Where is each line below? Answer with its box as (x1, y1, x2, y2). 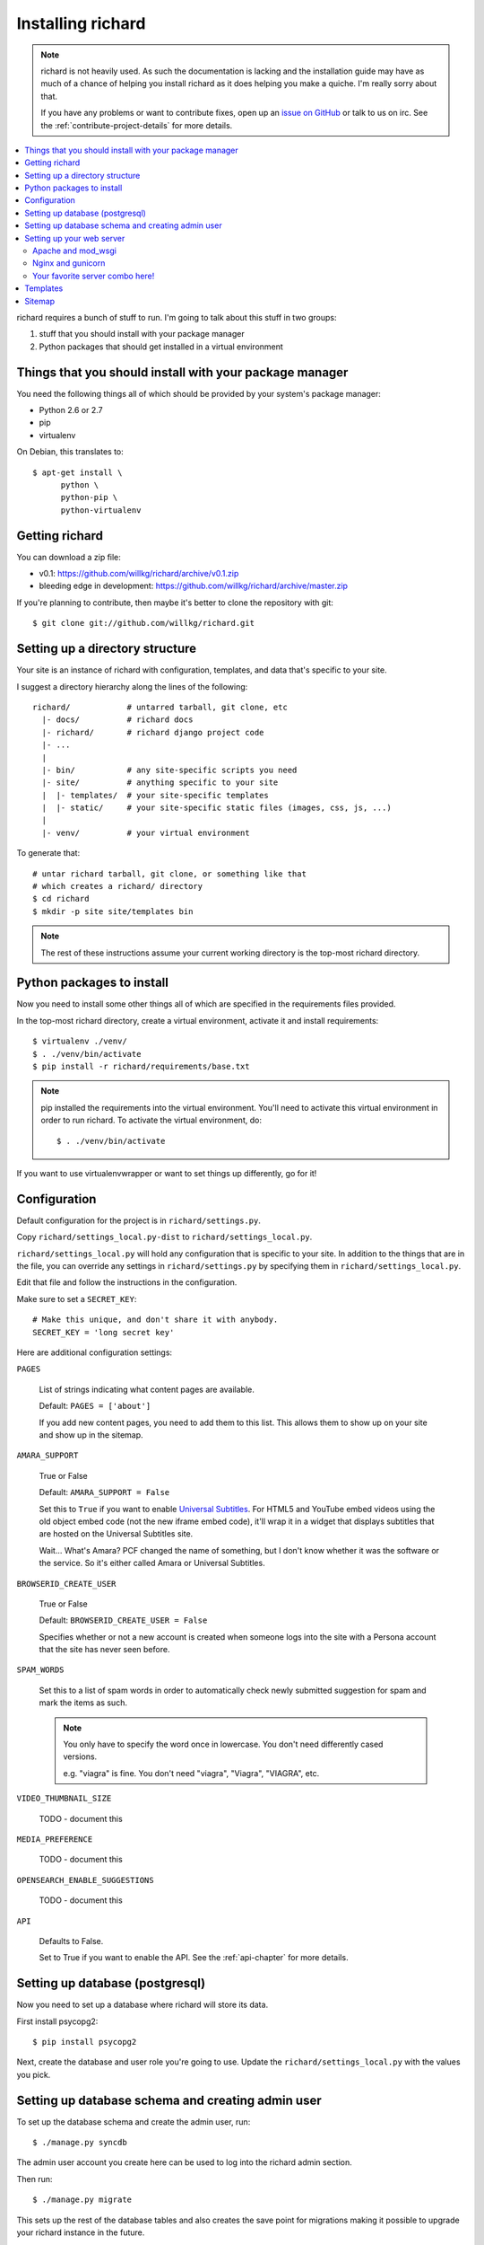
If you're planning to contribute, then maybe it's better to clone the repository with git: (16, 597, 333, 608)
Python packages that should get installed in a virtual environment (39, 341, 284, 352)
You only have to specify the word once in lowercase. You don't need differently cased (63, 1739, 384, 1750)
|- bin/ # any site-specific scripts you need (41, 764, 298, 775)
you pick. (16, 2069, 51, 2080)
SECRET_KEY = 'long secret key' (32, 1327, 175, 1337)
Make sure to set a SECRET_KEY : (16, 1293, 137, 1304)
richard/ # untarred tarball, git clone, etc (32, 701, 289, 712)
